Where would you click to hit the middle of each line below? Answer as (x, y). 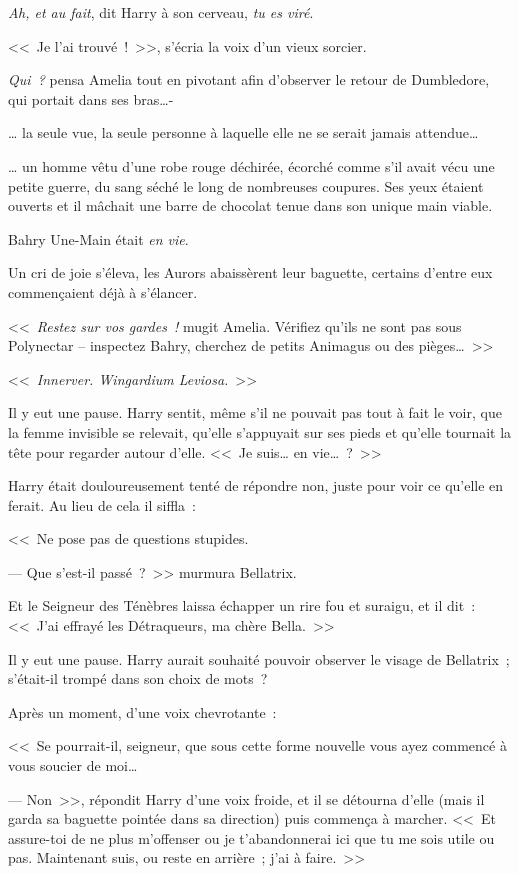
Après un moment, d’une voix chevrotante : (142, 711)
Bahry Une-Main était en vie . (98, 238)
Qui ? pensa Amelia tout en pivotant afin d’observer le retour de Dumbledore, (249, 79)
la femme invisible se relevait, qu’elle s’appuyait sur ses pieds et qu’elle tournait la (260, 431)
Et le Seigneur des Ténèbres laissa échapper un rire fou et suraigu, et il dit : (242, 605)
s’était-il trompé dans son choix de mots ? (138, 678)
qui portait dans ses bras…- (91, 98)
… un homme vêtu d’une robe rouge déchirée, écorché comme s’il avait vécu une (251, 165)
